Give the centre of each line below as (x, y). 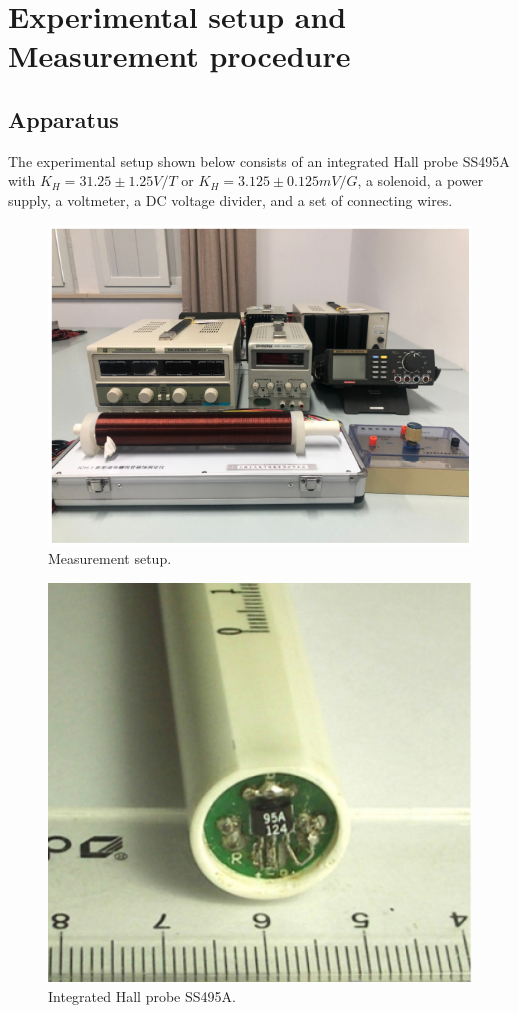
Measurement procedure (179, 55)
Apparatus (63, 118)
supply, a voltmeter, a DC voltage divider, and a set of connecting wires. (230, 199)
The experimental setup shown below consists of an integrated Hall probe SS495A (259, 160)
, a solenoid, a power (420, 180)
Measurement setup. (110, 558)
